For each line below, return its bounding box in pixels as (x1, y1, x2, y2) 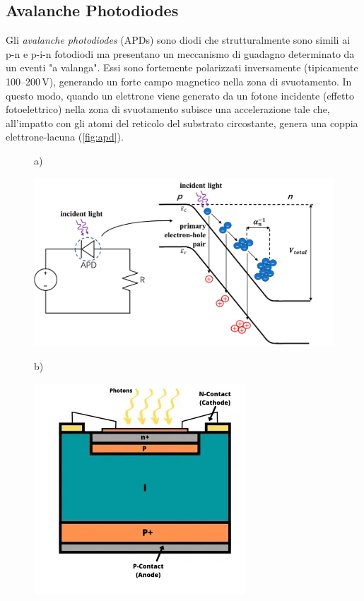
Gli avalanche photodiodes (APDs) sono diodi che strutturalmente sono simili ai (6, 32, 351, 47)
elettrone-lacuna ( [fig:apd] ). (6, 129, 124, 144)
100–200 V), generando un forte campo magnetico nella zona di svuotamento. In (6, 73, 352, 88)
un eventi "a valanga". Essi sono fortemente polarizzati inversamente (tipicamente (6, 60, 358, 75)
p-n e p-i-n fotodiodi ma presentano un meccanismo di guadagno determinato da (6, 46, 355, 61)
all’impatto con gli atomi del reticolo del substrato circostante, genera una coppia (6, 115, 358, 130)
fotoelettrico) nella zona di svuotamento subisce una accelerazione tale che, (6, 102, 330, 117)
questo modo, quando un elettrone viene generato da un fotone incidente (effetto (6, 88, 354, 102)
